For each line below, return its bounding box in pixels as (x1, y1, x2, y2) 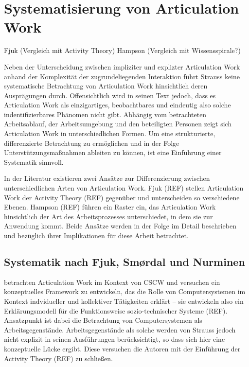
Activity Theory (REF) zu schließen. (4, 353, 113, 363)
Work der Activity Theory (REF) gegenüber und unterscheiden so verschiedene (4, 192, 240, 202)
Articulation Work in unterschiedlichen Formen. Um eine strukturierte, (4, 128, 215, 139)
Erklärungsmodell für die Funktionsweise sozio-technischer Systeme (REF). (4, 305, 228, 315)
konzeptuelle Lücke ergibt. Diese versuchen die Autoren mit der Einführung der (4, 343, 241, 353)
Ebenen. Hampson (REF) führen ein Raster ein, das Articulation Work (4, 202, 216, 212)
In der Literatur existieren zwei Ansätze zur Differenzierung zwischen (4, 173, 210, 183)
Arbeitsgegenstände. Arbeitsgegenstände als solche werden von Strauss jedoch (4, 324, 236, 334)
